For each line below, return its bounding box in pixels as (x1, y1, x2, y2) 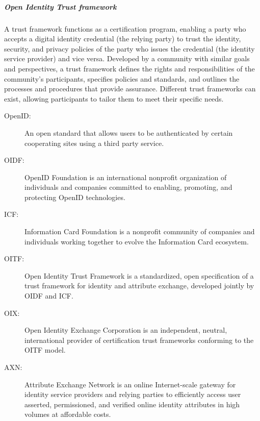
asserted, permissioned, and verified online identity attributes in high (24, 399, 240, 409)
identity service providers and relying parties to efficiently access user (24, 389, 241, 400)
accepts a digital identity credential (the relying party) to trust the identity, (4, 33, 241, 44)
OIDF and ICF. (24, 290, 73, 301)
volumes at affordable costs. (24, 409, 111, 419)
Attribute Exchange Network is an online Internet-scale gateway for (24, 379, 236, 389)
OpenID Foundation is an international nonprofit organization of (24, 171, 227, 182)
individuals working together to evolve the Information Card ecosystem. (24, 236, 249, 246)
